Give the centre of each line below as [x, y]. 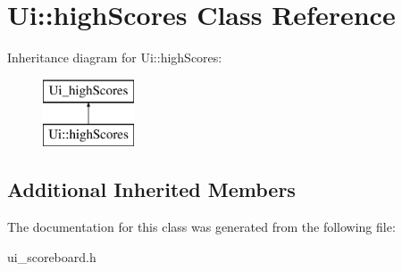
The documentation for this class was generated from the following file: [201, 227]
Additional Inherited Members [151, 189]
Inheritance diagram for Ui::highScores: [115, 57]
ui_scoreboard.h [52, 256]
